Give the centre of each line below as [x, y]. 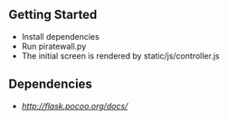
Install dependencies [61, 36]
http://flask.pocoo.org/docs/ [75, 106]
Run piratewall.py [54, 46]
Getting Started [53, 15]
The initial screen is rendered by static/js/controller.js [120, 55]
